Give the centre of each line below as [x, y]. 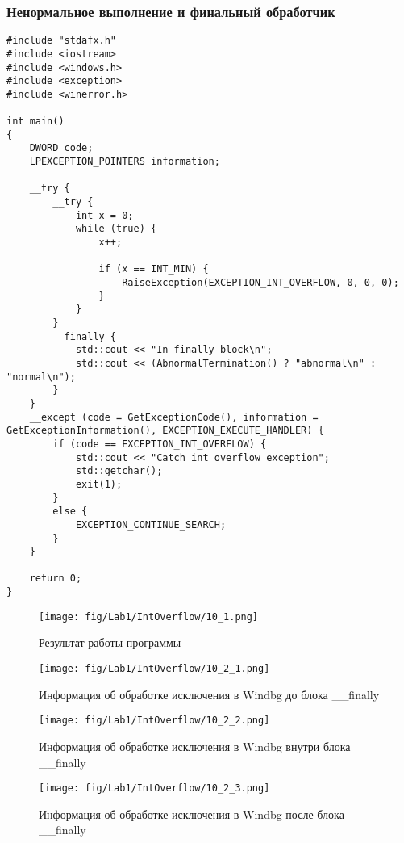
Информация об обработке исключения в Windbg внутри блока [195, 746]
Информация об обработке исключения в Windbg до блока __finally [209, 694]
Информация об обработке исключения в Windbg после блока [192, 814]
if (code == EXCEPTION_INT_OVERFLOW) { [160, 444]
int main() [35, 122]
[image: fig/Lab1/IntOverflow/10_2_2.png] [154, 721]
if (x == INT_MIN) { [154, 269]
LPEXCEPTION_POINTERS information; [125, 162]
